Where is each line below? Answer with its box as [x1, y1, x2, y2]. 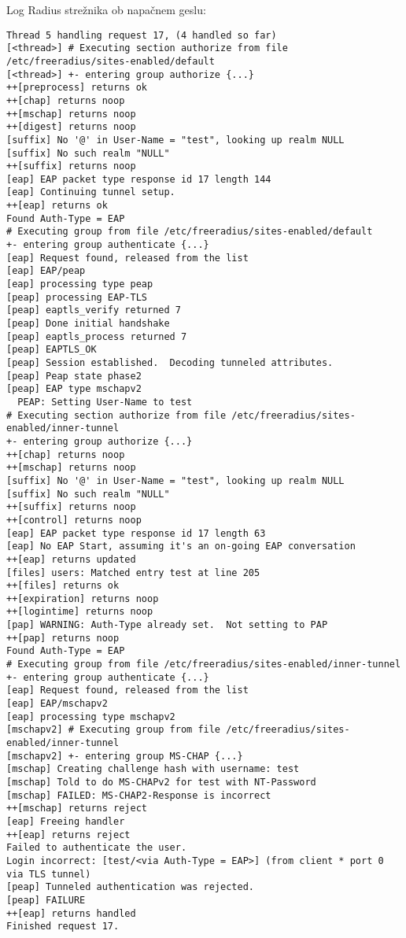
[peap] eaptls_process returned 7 [6, 331, 187, 342]
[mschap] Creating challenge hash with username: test [6, 763, 300, 775]
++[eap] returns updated [6, 553, 136, 565]
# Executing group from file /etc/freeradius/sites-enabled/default [6, 226, 373, 238]
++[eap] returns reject [6, 829, 131, 840]
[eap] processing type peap [6, 279, 153, 290]
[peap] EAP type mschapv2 [6, 383, 142, 395]
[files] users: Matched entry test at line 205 [6, 567, 260, 578]
